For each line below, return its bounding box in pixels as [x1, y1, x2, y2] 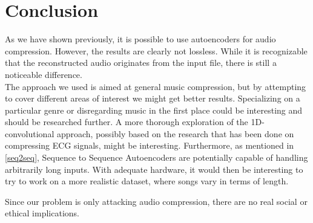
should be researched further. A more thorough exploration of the [5, 115, 248, 128]
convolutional [5, 127, 54, 140]
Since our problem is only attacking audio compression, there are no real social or [5, 195, 308, 207]
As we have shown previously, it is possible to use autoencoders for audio [5, 33, 276, 45]
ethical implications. [5, 207, 79, 219]
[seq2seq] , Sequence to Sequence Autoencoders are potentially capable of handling [5, 151, 308, 164]
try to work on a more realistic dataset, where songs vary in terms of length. [5, 175, 289, 187]
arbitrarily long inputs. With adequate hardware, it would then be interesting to [5, 163, 303, 175]
